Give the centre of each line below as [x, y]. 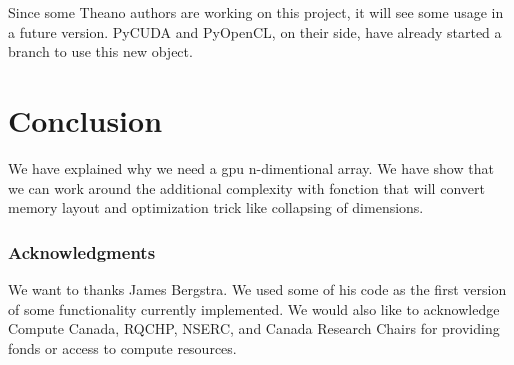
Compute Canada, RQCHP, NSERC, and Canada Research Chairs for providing [254, 328]
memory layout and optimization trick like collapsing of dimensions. [216, 207]
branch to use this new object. [100, 51]
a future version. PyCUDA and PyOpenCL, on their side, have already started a [255, 31]
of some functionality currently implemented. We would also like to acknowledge [254, 308]
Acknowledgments [82, 251]
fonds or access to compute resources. [122, 347]
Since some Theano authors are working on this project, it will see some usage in [256, 12]
